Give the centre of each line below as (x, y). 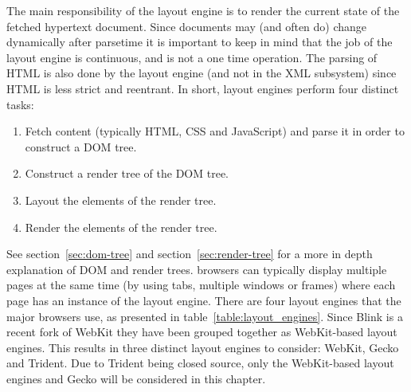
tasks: (20, 104)
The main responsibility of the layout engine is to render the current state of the (203, 10)
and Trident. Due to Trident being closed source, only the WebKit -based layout (200, 363)
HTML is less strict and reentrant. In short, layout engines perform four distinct (203, 88)
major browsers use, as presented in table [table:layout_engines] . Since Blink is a (205, 316)
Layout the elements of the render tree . (121, 200)
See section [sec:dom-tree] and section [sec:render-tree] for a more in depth (190, 254)
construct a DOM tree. (81, 146)
